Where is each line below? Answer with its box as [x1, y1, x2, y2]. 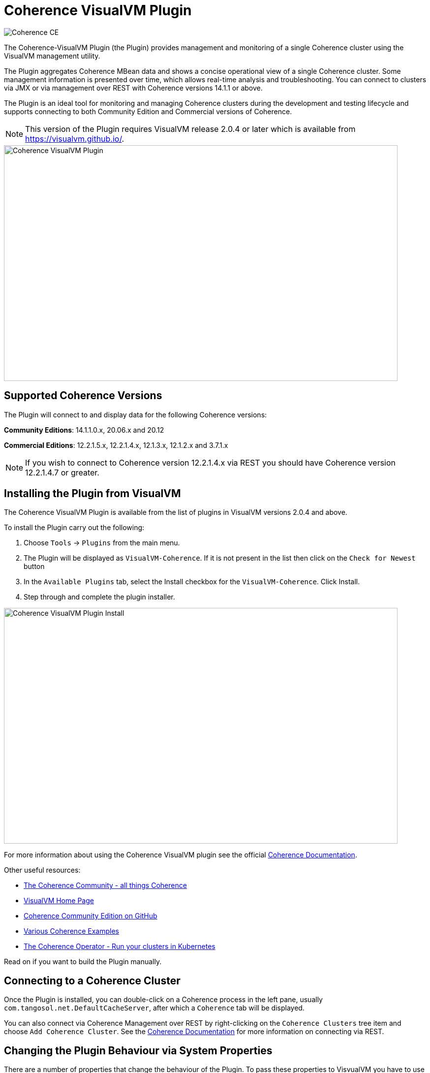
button [24, 562, 45, 571]
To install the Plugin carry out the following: [4, 523, 145, 532]
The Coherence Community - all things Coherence [24, 881, 187, 890]
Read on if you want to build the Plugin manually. [4, 957, 162, 966]
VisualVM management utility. [4, 51, 100, 60]
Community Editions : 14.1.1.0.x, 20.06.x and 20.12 [4, 425, 164, 434]
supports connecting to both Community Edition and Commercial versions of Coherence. [4, 107, 292, 116]
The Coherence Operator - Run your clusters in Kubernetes [24, 942, 215, 951]
